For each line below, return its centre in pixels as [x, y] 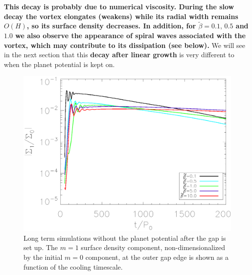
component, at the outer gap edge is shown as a [157, 257]
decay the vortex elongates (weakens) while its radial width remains [121, 16]
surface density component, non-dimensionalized [153, 247]
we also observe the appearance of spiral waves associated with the [130, 35]
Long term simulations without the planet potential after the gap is [125, 238]
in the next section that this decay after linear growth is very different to [119, 55]
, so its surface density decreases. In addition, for [111, 26]
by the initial [43, 257]
